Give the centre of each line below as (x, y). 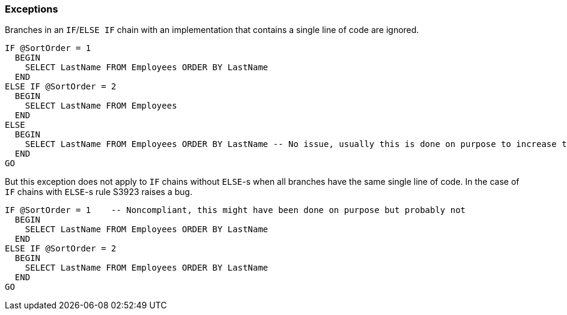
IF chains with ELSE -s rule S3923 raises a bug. (99, 192)
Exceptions (32, 9)
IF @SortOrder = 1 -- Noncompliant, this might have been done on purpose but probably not (235, 210)
